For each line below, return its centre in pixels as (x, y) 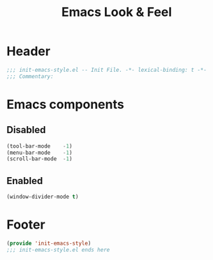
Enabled (25, 181)
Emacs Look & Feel (117, 12)
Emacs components (65, 104)
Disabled (26, 130)
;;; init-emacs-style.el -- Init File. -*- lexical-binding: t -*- (107, 70)
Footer (26, 225)
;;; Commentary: (30, 76)
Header (28, 51)
